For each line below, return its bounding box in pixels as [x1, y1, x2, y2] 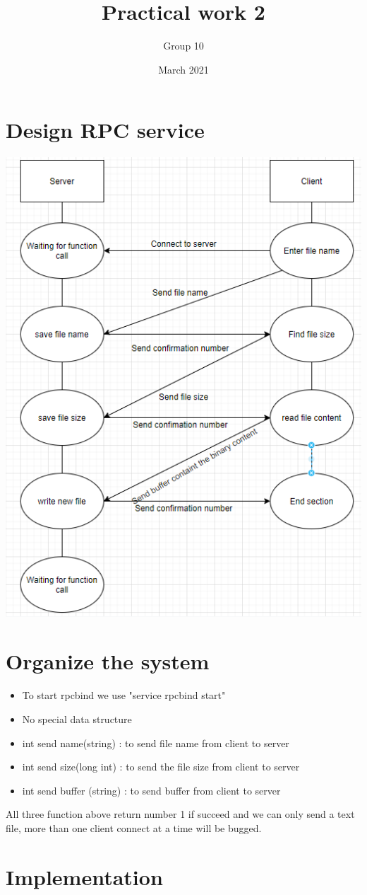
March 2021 [158, 62, 209, 76]
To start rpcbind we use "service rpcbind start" [22, 688, 226, 703]
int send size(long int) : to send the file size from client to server [22, 759, 300, 774]
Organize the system [6, 647, 210, 676]
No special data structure [22, 711, 132, 726]
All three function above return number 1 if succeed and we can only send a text [6, 807, 355, 821]
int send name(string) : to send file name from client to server [22, 735, 289, 750]
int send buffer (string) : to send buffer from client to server [22, 783, 281, 797]
